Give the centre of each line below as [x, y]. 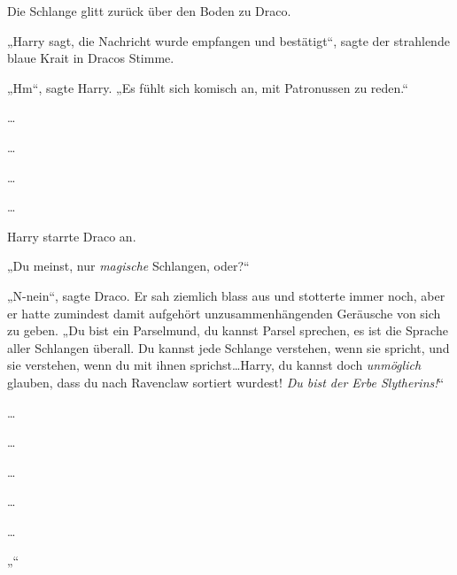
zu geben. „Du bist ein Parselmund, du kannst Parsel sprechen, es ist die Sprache [228, 330]
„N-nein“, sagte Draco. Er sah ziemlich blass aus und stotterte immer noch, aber [226, 295]
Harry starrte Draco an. [72, 236]
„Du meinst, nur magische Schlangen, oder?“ [128, 266]
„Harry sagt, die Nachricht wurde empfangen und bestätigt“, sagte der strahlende [228, 40]
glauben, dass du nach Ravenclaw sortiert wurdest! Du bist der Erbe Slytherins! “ [226, 382]
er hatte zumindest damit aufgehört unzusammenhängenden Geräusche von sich [224, 313]
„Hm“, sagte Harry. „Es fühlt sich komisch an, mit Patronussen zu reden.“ [208, 87]
